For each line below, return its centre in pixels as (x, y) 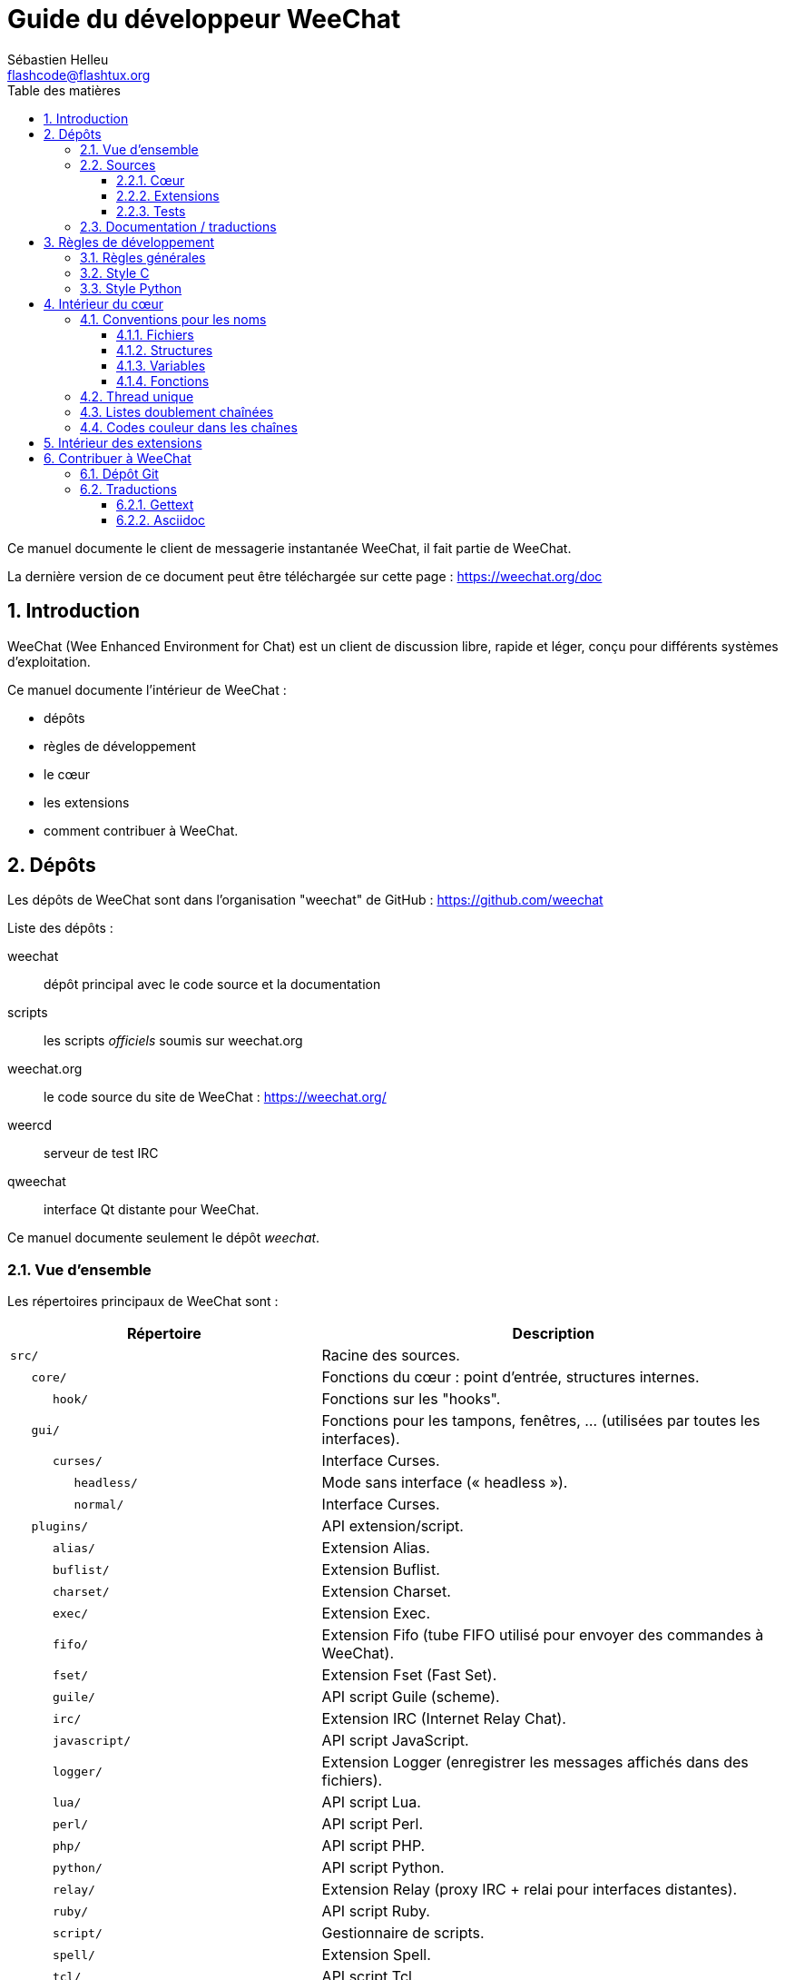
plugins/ (60, 1526)
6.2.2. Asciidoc (161, 520)
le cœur (67, 774)
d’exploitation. (49, 661)
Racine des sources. (391, 1356)
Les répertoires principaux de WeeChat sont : (143, 1302)
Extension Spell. (376, 1955)
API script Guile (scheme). (411, 1697)
